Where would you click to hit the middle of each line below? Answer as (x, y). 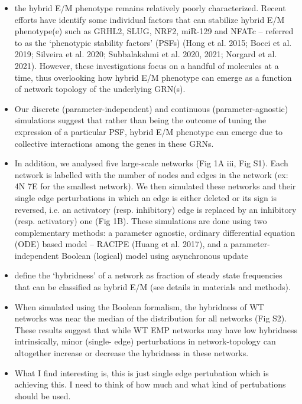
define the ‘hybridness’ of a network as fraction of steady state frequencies (148, 275)
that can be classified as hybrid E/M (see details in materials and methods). (152, 287)
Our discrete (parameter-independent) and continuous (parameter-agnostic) (151, 108)
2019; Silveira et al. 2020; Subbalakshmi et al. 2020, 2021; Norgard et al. (146, 54)
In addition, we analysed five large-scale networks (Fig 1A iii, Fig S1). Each (151, 163)
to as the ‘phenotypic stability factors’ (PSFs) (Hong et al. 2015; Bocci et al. (153, 42)
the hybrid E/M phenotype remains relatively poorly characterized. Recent (150, 8)
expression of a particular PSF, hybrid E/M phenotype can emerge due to (149, 131)
